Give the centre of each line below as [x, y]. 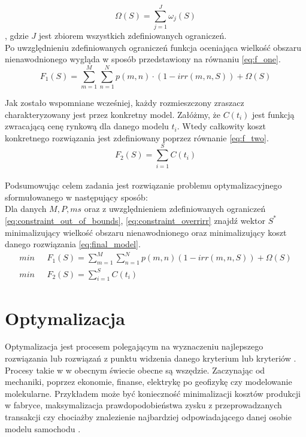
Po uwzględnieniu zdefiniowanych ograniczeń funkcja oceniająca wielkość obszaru [153, 47]
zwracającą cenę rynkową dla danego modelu [87, 126]
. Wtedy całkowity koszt [222, 126]
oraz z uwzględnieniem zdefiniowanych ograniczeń [175, 209]
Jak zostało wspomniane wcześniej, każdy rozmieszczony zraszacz [125, 103]
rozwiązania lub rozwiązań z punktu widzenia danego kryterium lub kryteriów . [151, 358]
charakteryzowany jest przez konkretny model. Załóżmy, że [113, 114]
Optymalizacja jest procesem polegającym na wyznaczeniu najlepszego [134, 346]
